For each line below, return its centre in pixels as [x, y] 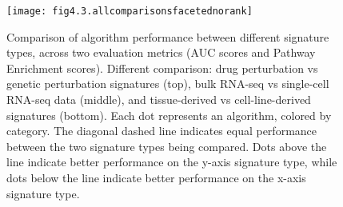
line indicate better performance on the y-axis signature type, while [172, 162]
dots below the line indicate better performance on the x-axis [156, 177]
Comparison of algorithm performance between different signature [168, 36]
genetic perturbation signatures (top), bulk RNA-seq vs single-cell [168, 84]
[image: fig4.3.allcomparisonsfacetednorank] [130, 11]
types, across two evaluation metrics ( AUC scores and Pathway [161, 52]
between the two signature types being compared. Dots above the [167, 146]
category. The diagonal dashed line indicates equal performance [162, 131]
